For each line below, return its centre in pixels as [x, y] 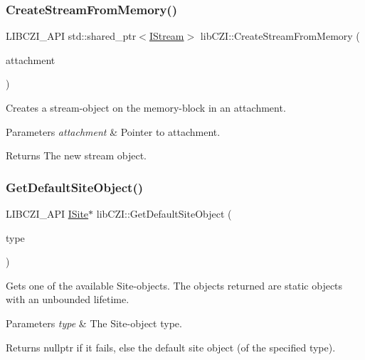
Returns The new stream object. [76, 155]
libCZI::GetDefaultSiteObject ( [164, 213]
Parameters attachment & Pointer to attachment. [113, 131]
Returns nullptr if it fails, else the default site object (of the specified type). [171, 347]
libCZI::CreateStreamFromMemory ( [280, 36]
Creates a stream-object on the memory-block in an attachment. [146, 107]
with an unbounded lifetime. [68, 299]
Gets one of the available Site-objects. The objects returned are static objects [174, 285]
